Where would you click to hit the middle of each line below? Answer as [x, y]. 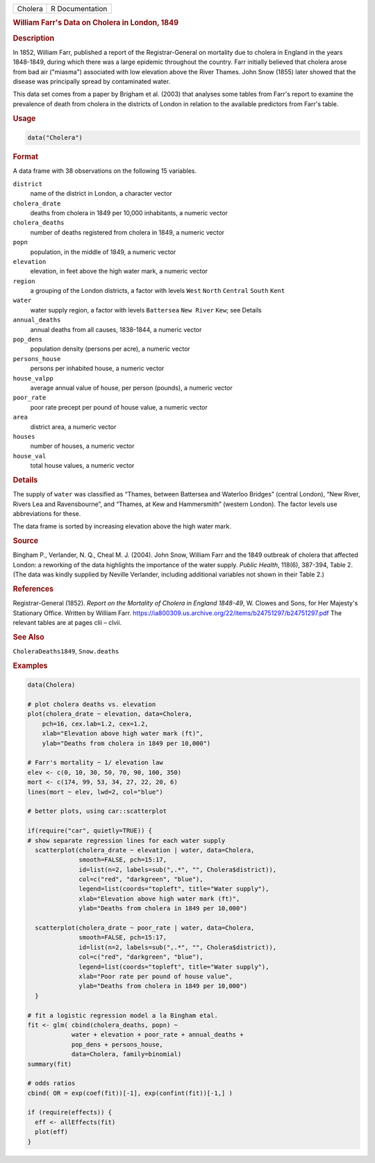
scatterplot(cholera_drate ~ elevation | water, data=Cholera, [145, 850]
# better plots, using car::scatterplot [97, 811]
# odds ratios [51, 1083]
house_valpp [33, 378]
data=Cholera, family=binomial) [126, 1054]
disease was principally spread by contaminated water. [92, 82]
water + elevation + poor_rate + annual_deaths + [157, 1035]
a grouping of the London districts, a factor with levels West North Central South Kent [158, 291]
